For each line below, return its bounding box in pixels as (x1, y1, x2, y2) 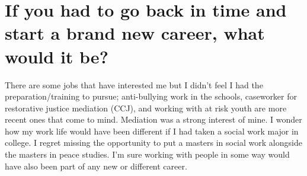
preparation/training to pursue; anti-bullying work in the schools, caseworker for (5, 90, 298, 103)
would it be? (5, 44, 108, 68)
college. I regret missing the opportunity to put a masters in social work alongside (5, 136, 302, 149)
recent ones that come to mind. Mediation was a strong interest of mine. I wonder (5, 113, 302, 126)
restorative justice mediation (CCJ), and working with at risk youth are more (5, 101, 287, 114)
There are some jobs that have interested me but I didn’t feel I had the (5, 78, 263, 91)
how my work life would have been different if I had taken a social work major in (5, 124, 299, 137)
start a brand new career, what (5, 21, 265, 45)
